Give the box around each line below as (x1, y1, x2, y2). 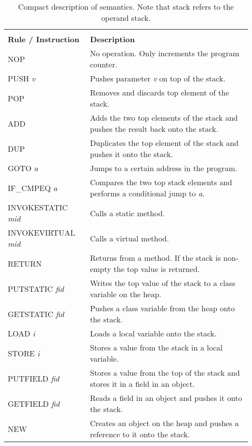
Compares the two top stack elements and (90, 176, 232, 188)
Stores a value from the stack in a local (90, 342, 223, 353)
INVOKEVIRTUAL (8, 227, 75, 238)
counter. (90, 59, 118, 70)
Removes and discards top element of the (90, 87, 229, 98)
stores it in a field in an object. (90, 378, 195, 389)
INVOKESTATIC (8, 202, 68, 213)
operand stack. (101, 12, 151, 23)
